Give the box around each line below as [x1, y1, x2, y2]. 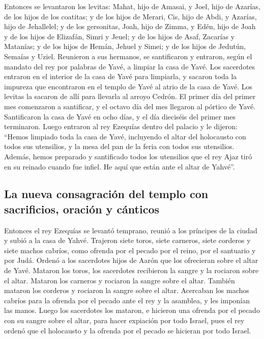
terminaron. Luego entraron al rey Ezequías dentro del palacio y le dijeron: [4, 121, 238, 132]
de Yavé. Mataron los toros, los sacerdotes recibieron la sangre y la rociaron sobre [4, 265, 259, 276]
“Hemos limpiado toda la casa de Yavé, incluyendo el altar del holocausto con [4, 131, 246, 141]
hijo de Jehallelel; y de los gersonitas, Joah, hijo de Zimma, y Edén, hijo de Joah [4, 21, 256, 32]
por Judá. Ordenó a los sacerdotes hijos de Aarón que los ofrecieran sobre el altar [4, 255, 258, 265]
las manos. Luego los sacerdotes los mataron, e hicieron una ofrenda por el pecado [4, 305, 260, 316]
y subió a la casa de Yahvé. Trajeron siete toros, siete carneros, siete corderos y [4, 235, 251, 246]
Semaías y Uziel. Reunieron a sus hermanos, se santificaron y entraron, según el [4, 51, 252, 61]
